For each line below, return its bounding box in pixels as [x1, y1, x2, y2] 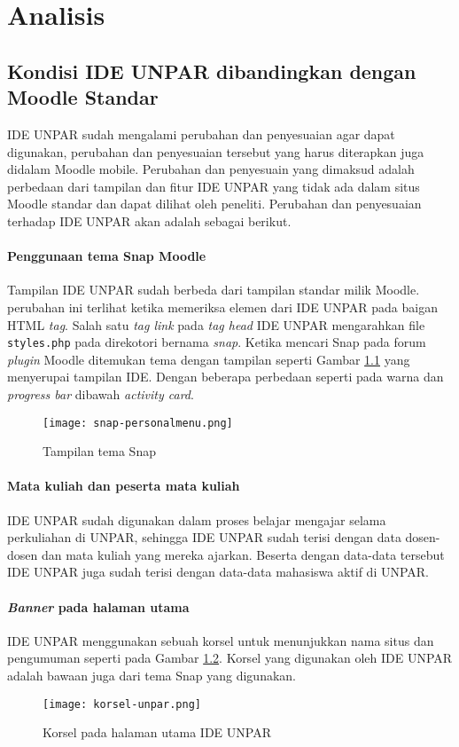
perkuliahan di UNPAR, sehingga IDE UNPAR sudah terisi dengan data [7, 528, 401, 546]
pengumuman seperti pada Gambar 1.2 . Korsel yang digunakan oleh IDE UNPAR [7, 649, 453, 667]
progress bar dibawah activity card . [7, 384, 194, 403]
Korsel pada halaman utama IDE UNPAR [43, 723, 271, 742]
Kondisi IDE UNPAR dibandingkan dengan [7, 57, 416, 84]
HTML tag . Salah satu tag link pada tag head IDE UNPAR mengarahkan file [7, 315, 425, 334]
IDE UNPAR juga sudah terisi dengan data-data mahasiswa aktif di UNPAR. [7, 562, 429, 581]
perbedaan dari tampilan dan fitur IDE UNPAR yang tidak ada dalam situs [7, 177, 420, 195]
